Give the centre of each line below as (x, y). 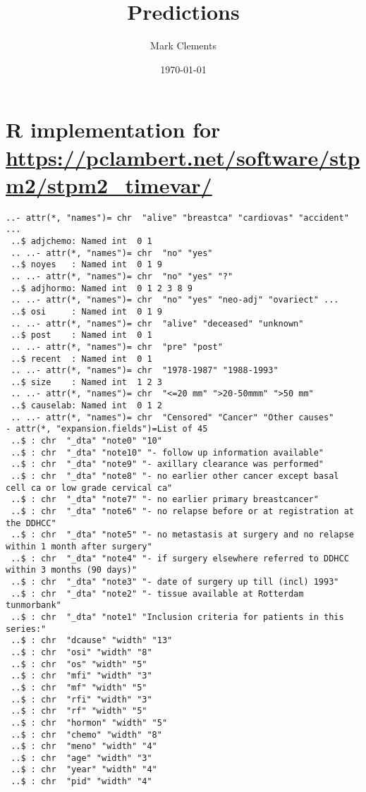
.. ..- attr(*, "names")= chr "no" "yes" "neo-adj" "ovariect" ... (175, 300)
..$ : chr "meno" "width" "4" (84, 747)
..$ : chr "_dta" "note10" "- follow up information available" (167, 452)
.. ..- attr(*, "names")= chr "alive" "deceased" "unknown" (157, 323)
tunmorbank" (33, 605)
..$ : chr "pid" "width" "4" (81, 782)
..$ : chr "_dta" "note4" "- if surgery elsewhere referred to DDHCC (180, 558)
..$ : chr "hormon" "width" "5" (89, 723)
